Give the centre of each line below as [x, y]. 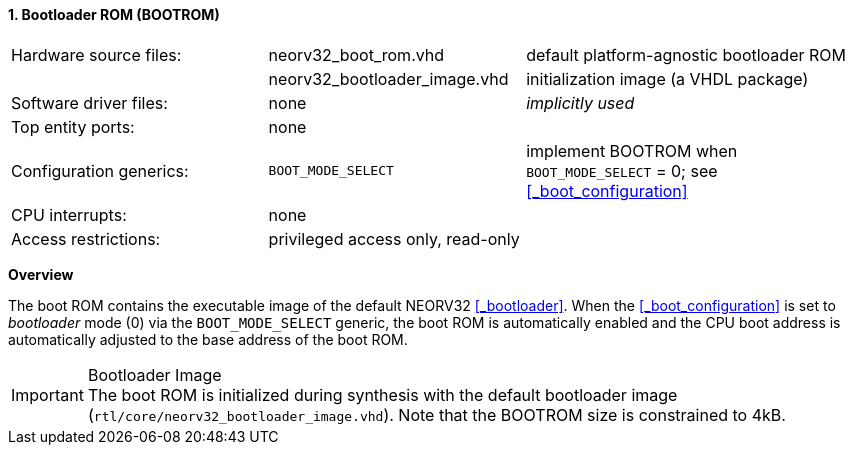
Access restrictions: [86, 238]
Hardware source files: [96, 54]
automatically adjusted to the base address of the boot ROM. [208, 339]
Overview [41, 274]
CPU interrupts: [69, 214]
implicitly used [580, 102]
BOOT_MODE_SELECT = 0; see [622, 170]
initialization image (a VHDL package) [667, 78]
